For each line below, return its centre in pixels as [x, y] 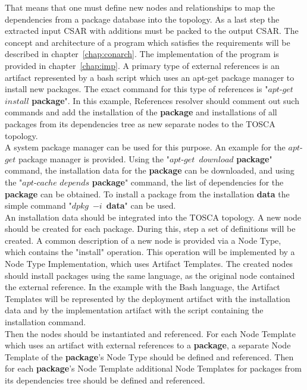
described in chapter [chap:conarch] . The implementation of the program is [142, 54]
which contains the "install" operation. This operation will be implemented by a [150, 252]
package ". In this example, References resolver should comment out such [165, 100]
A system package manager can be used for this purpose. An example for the [145, 147]
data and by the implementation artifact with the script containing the [134, 310]
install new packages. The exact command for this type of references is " [137, 89]
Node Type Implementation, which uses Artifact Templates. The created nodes [149, 264]
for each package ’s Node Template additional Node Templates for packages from [153, 368]
